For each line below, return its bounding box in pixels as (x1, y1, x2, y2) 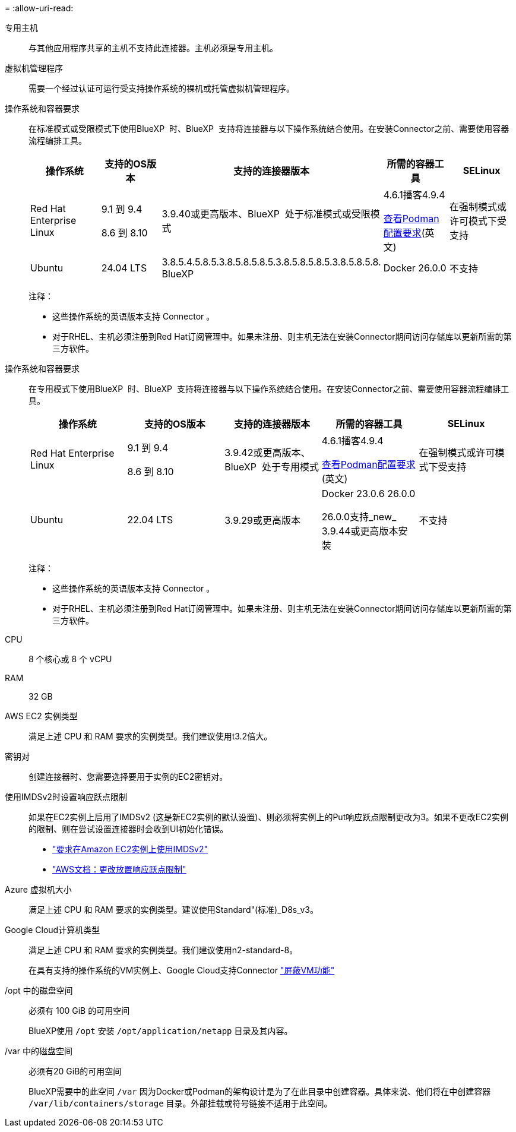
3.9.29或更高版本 (224, 514, 301, 526)
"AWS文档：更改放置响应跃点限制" (52, 864, 186, 874)
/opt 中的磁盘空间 (5, 985, 73, 995)
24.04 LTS (101, 262, 147, 274)
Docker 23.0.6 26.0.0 (321, 488, 416, 499)
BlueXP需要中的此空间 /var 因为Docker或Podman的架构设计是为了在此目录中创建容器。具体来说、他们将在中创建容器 (29, 1086, 491, 1096)
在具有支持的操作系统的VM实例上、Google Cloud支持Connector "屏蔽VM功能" (29, 965, 335, 975)
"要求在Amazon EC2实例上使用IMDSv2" (52, 844, 208, 854)
